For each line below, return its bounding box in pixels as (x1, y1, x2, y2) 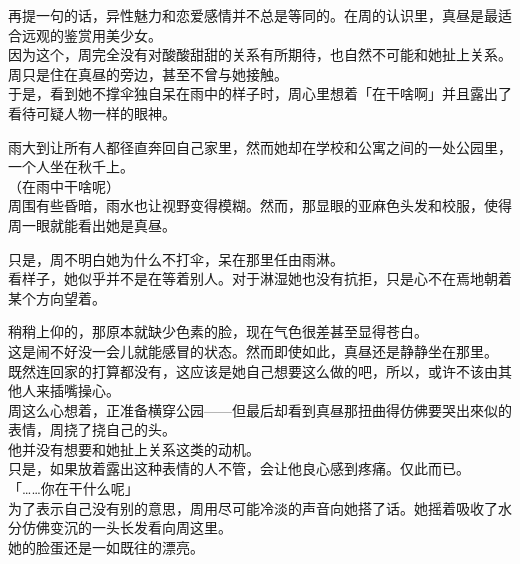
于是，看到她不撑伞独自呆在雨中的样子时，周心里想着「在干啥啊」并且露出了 (8, 83, 512, 104)
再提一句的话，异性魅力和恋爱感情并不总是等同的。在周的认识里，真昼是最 (8, 5, 498, 25)
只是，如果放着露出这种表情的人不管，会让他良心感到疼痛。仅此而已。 (8, 458, 470, 479)
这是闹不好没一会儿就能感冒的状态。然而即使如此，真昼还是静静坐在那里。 (8, 340, 498, 361)
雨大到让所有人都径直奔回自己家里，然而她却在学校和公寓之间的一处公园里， (8, 136, 512, 157)
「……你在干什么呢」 (8, 478, 139, 499)
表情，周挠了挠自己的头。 (8, 419, 176, 440)
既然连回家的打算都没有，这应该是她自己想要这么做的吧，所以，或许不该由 (8, 360, 498, 381)
